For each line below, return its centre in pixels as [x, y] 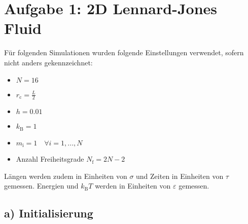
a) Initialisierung [49, 213]
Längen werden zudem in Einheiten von [66, 176]
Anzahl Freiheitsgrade [50, 159]
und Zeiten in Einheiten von [180, 176]
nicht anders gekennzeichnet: [48, 62]
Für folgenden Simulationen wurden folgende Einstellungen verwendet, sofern [124, 52]
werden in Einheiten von [133, 186]
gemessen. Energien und [41, 186]
